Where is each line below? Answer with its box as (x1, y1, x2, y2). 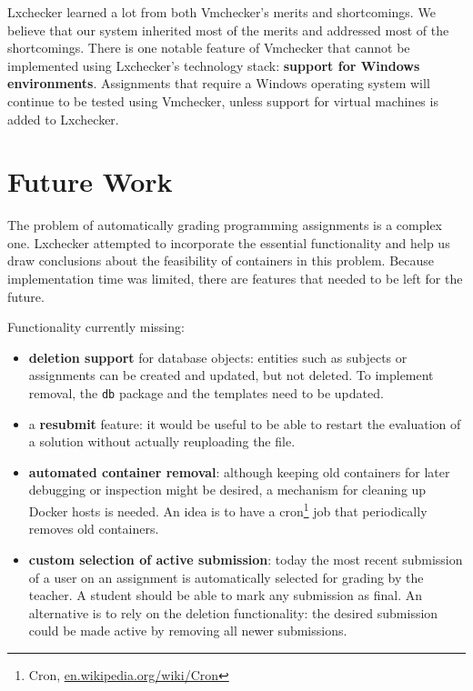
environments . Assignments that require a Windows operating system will (7, 74, 430, 93)
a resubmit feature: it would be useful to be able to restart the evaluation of (28, 414, 461, 433)
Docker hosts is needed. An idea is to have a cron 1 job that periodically (28, 499, 428, 520)
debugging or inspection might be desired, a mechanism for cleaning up (28, 480, 427, 499)
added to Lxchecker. (7, 109, 119, 128)
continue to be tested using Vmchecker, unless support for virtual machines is (7, 91, 438, 110)
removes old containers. (28, 519, 159, 538)
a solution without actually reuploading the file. (28, 432, 296, 451)
